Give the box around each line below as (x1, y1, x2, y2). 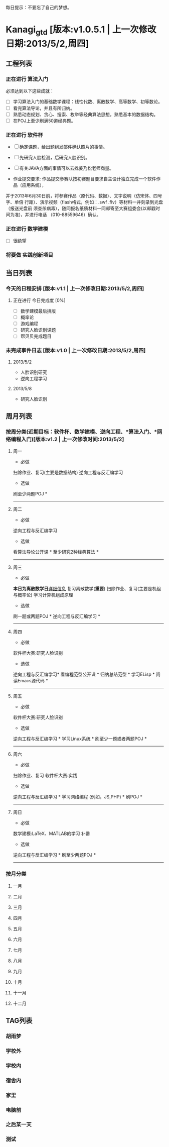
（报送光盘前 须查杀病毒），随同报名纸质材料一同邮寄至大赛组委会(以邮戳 (6, 205, 156, 212)
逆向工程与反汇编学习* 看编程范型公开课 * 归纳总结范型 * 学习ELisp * (13, 671, 155, 677)
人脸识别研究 (20, 369, 47, 375)
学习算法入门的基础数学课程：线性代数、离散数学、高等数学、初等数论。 (13, 98, 162, 105)
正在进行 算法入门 (6, 76, 48, 83)
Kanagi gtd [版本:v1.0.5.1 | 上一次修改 (6, 24, 156, 37)
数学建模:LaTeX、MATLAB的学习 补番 (13, 830, 90, 837)
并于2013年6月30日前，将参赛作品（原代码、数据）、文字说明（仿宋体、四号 (6, 193, 162, 199)
